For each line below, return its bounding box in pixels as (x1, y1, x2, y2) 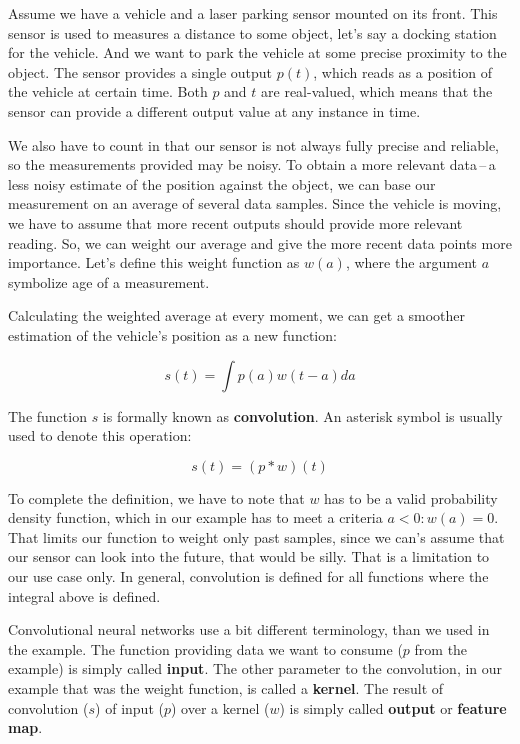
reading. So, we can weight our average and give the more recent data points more (8, 232, 512, 253)
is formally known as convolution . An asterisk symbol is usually (102, 405, 503, 426)
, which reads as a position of (313, 61, 493, 82)
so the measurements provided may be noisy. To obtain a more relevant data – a (8, 154, 496, 175)
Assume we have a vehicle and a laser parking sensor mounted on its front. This (8, 3, 498, 23)
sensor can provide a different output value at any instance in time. (8, 100, 421, 121)
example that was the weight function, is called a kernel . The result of (8, 678, 444, 699)
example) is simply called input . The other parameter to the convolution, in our (8, 658, 503, 679)
